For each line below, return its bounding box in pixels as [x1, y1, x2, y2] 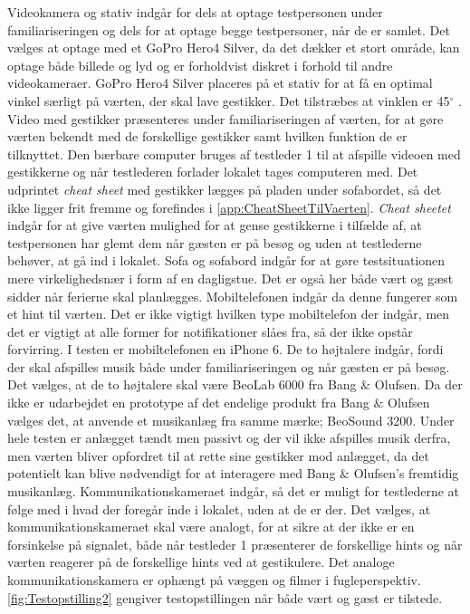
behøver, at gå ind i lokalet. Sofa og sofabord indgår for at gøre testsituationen [7, 251, 446, 270]
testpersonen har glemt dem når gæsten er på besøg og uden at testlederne [7, 233, 422, 252]
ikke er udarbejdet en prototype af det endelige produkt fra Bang [7, 393, 369, 412]
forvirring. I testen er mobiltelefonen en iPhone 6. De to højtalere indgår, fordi [7, 340, 444, 359]
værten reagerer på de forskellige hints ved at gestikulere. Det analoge [7, 552, 395, 571]
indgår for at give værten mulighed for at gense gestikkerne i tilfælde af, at [7, 216, 422, 235]
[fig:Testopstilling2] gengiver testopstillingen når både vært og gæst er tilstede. [7, 588, 443, 607]
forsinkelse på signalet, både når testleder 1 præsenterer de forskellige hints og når [7, 534, 463, 553]
